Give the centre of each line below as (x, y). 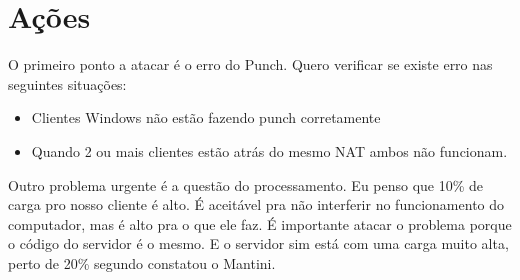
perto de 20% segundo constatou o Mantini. (142, 262)
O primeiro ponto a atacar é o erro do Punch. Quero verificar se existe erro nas (250, 64)
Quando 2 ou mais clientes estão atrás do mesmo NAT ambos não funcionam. (269, 150)
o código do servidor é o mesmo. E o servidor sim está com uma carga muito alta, (258, 243)
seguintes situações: (67, 83)
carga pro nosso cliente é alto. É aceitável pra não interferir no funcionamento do (256, 204)
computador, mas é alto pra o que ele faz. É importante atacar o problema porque (260, 223)
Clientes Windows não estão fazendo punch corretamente (206, 117)
